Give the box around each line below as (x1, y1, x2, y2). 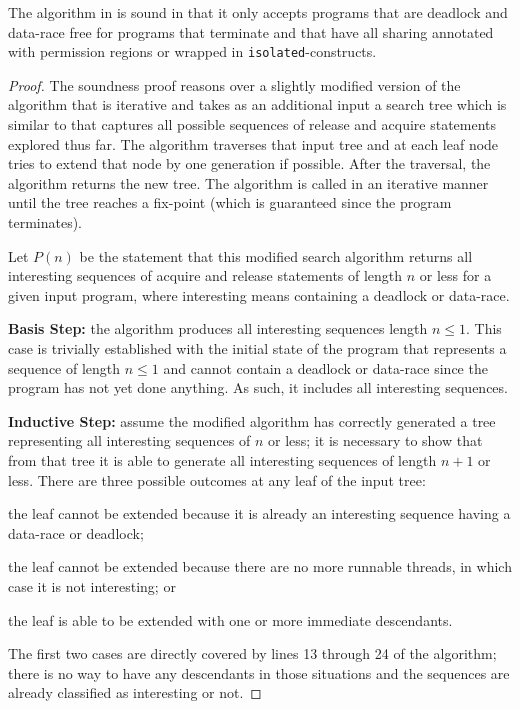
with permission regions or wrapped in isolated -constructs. (8, 41, 377, 62)
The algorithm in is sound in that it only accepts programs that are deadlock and (8, 2, 508, 22)
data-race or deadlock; (8, 522, 144, 543)
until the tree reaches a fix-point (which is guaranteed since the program (8, 192, 452, 213)
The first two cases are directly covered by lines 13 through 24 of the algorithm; (8, 643, 497, 664)
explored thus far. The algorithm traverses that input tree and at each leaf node (8, 133, 499, 154)
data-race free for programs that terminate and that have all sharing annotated (8, 21, 494, 42)
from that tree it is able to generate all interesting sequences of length (8, 449, 437, 470)
